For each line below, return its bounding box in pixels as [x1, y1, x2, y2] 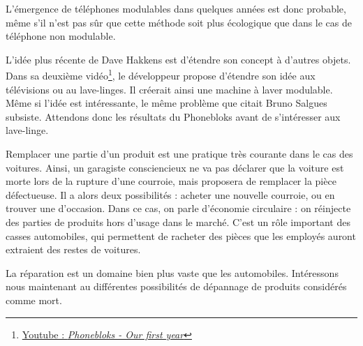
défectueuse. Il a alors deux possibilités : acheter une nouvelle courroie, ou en [6, 187, 335, 202]
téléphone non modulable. [6, 29, 116, 43]
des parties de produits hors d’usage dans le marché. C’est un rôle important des [6, 214, 350, 229]
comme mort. [6, 292, 62, 307]
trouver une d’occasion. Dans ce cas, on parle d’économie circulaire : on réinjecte [6, 201, 351, 216]
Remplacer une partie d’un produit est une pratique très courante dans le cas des [6, 146, 353, 160]
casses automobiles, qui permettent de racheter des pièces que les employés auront [6, 228, 356, 243]
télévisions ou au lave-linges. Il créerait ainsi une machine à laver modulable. [6, 82, 333, 96]
